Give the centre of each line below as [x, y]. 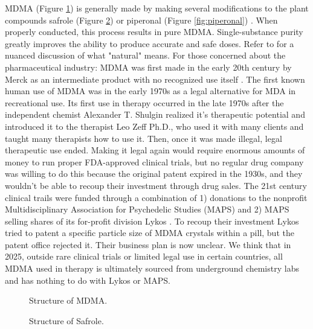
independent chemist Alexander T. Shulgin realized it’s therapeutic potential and [155, 114]
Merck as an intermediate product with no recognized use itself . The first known [155, 79]
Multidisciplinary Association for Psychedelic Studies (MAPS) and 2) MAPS [147, 209]
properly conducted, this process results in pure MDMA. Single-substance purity [154, 32]
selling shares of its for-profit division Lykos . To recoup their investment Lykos [152, 221]
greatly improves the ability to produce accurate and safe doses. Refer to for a [150, 43]
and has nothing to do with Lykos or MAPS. [88, 280]
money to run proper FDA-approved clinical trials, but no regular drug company [154, 161]
